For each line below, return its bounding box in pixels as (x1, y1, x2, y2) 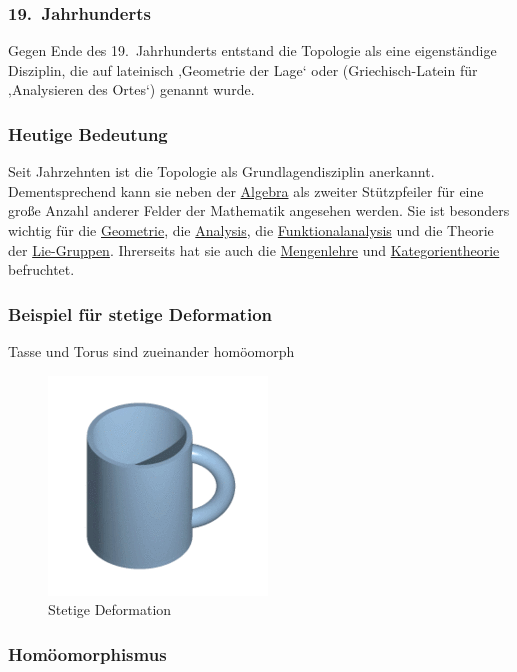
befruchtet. (8, 259, 75, 280)
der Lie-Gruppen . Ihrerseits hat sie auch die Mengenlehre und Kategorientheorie (8, 239, 500, 260)
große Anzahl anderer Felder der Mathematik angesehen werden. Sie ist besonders (8, 200, 510, 221)
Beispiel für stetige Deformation (8, 301, 272, 326)
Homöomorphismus (8, 641, 167, 666)
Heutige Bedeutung (8, 121, 168, 146)
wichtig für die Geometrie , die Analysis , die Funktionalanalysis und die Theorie (8, 220, 494, 240)
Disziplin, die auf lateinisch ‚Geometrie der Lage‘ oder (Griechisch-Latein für (8, 59, 478, 80)
